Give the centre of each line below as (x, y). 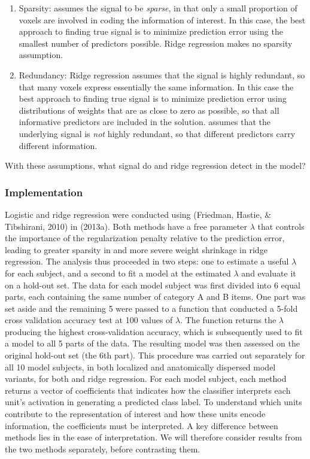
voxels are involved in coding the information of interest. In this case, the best (162, 19)
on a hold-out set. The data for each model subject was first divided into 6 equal (153, 285)
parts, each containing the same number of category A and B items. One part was (155, 297)
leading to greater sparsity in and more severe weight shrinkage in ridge (136, 249)
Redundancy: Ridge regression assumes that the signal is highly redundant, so (162, 75)
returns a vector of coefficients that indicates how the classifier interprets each (148, 390)
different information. (58, 145)
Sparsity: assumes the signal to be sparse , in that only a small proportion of (158, 8)
